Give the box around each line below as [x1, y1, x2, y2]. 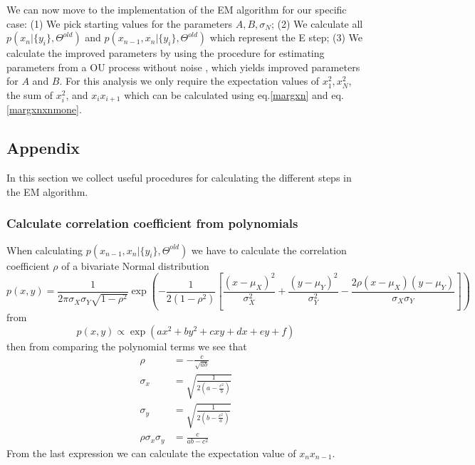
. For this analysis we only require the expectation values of [59, 73, 320, 88]
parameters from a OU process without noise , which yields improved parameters [6, 59, 360, 74]
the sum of [6, 87, 53, 102]
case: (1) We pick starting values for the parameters [6, 16, 232, 31]
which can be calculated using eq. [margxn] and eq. [124, 87, 344, 102]
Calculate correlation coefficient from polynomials [6, 214, 298, 232]
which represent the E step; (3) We [209, 30, 363, 45]
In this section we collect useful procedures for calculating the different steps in [6, 170, 352, 185]
